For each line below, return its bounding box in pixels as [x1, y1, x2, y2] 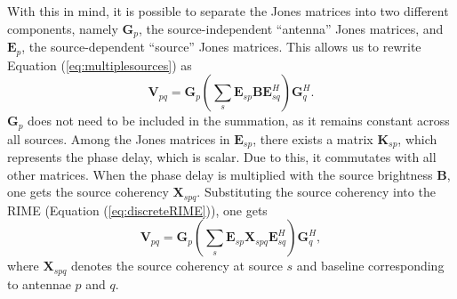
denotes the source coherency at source [71, 256, 283, 275]
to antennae [7, 274, 71, 293]
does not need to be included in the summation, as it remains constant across [28, 111, 450, 130]
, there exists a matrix [253, 129, 373, 148]
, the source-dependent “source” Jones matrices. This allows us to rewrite [21, 37, 421, 56]
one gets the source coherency [7, 182, 169, 201]
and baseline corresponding [296, 256, 445, 275]
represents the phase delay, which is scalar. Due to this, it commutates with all [7, 148, 437, 166]
